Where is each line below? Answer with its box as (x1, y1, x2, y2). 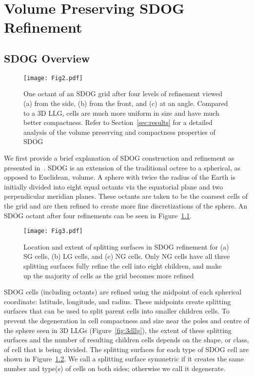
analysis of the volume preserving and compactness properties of (23, 126, 215, 137)
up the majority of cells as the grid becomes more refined (23, 270, 194, 280)
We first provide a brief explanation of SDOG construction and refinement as (4, 152, 234, 163)
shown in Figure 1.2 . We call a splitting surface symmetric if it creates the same (4, 354, 244, 364)
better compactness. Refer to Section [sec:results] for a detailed (23, 117, 213, 127)
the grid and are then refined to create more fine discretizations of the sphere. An (4, 200, 248, 210)
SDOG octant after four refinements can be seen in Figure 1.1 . (4, 210, 192, 220)
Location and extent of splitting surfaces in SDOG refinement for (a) (23, 241, 229, 251)
